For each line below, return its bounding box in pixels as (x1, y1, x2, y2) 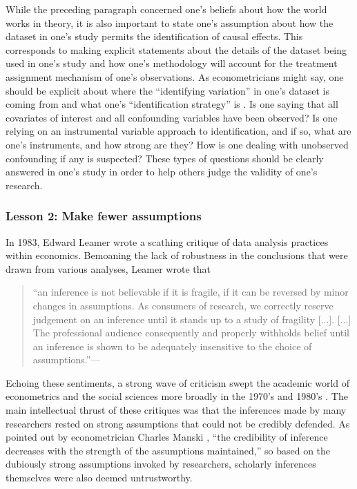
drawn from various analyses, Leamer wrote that (6, 261, 211, 276)
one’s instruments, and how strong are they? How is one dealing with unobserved (6, 137, 349, 151)
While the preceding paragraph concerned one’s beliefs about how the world (6, 2, 327, 16)
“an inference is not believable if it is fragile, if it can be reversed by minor (32, 285, 349, 299)
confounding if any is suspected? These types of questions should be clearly (6, 151, 324, 165)
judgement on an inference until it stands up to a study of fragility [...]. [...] (32, 311, 351, 326)
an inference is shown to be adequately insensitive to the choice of (32, 338, 312, 353)
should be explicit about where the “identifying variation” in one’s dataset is (6, 83, 330, 97)
